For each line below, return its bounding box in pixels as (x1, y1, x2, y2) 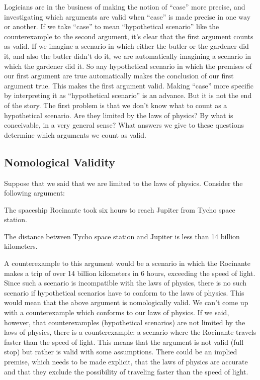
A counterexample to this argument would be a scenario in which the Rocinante (4, 258, 251, 268)
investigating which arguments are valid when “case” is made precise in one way (4, 11, 251, 22)
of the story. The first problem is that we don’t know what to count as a (4, 100, 227, 110)
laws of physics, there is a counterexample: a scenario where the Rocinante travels (4, 327, 256, 337)
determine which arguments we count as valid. (4, 129, 146, 140)
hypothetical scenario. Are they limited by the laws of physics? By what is (4, 110, 233, 120)
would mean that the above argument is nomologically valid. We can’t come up (4, 297, 248, 308)
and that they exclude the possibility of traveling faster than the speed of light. (4, 366, 248, 376)
